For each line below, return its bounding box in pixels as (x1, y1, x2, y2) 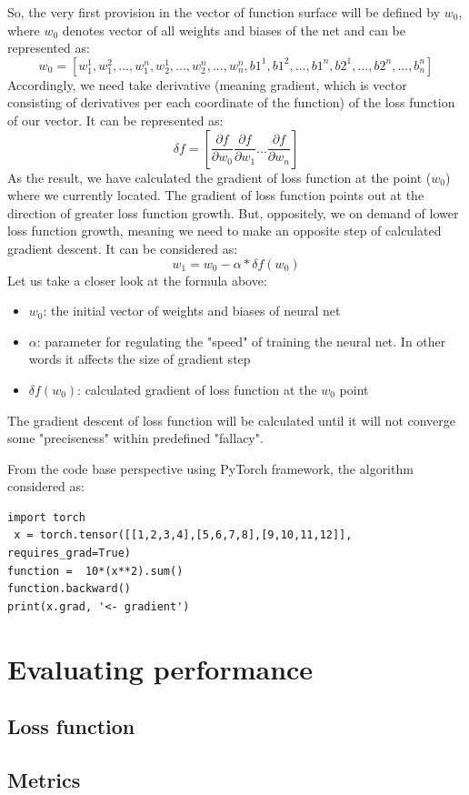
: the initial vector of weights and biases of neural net (43, 301, 341, 320)
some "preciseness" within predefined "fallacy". (7, 428, 264, 448)
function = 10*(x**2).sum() (7, 564, 184, 578)
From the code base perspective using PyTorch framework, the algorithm (7, 458, 414, 478)
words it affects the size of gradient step (28, 349, 251, 368)
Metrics (7, 765, 81, 793)
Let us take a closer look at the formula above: (7, 270, 267, 289)
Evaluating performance (7, 649, 314, 687)
